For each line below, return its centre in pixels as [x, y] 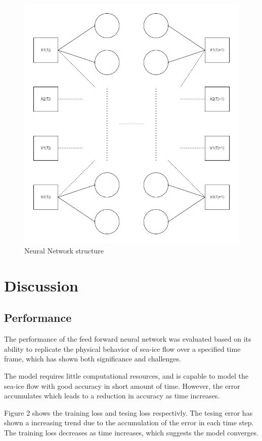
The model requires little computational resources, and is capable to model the [126, 375]
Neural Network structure [64, 250]
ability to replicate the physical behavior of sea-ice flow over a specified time [122, 348]
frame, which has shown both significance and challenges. [93, 359]
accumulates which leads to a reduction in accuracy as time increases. [112, 396]
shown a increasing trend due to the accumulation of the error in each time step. [129, 422]
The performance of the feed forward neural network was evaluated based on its [128, 339]
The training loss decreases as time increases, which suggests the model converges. [131, 432]
